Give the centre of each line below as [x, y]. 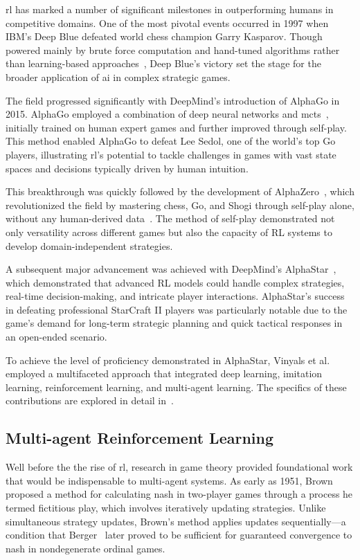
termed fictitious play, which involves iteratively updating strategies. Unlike [166, 508]
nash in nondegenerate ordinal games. [85, 548]
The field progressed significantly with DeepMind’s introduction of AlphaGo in [173, 100]
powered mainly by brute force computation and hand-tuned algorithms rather [173, 49]
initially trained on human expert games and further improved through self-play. [176, 127]
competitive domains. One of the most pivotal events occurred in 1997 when [167, 22]
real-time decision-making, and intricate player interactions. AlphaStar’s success [175, 296]
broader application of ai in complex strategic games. [118, 76]
